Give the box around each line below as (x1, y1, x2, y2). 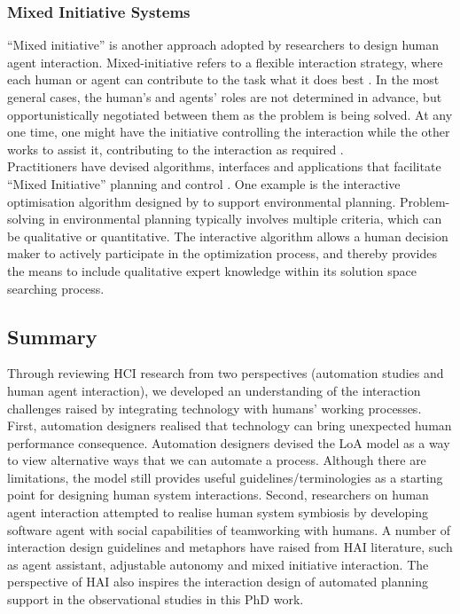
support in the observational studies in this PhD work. (7, 590, 304, 609)
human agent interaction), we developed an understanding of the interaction (7, 381, 421, 399)
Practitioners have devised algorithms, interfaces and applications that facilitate (7, 157, 441, 176)
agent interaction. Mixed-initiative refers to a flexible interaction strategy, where (7, 52, 443, 71)
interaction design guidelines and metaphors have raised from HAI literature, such (7, 538, 453, 556)
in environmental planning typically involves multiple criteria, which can (49, 209, 442, 228)
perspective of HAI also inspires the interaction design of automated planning (7, 572, 428, 591)
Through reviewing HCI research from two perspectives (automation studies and (7, 364, 444, 382)
